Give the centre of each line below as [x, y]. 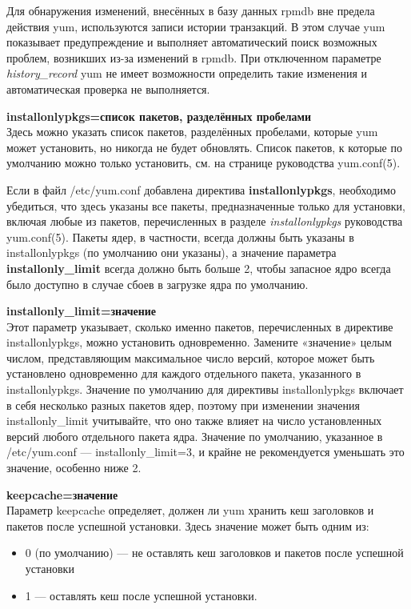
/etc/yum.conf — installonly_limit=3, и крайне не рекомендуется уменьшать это [205, 452]
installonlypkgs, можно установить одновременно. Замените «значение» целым [199, 342]
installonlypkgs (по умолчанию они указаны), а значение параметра [172, 252]
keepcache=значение [62, 494]
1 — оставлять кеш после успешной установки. [141, 595]
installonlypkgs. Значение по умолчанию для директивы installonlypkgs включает [205, 389]
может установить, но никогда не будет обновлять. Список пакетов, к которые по [204, 147]
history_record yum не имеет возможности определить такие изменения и [187, 73]
